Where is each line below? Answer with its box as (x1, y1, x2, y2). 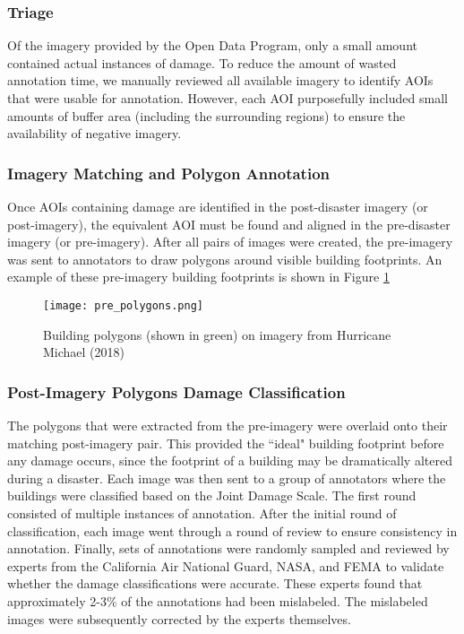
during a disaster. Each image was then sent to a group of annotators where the (7, 468, 446, 487)
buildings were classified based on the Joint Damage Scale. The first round (7, 486, 417, 505)
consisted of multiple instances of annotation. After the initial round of (7, 504, 397, 522)
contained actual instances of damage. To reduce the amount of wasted (7, 53, 397, 72)
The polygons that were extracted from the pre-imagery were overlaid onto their (7, 416, 448, 435)
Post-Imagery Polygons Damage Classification (7, 380, 346, 403)
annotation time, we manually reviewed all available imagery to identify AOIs (7, 71, 434, 90)
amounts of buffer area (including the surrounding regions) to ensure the (7, 106, 406, 125)
